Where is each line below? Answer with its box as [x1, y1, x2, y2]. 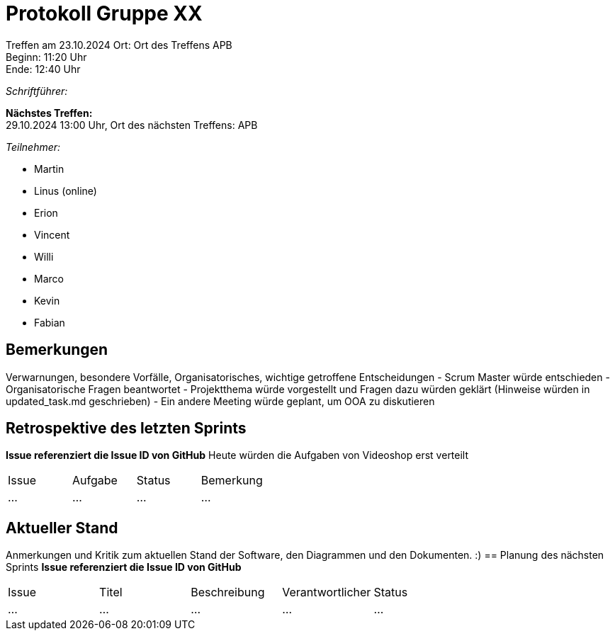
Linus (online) [34, 184, 97, 197]
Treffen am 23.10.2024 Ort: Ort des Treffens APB [6, 38, 232, 51]
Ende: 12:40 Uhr [6, 62, 81, 75]
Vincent [34, 228, 70, 241]
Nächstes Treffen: [6, 106, 93, 119]
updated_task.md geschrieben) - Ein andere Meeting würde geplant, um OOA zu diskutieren [6, 394, 435, 407]
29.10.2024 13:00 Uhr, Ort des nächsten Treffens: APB [6, 118, 258, 131]
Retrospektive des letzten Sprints [6, 419, 247, 438]
